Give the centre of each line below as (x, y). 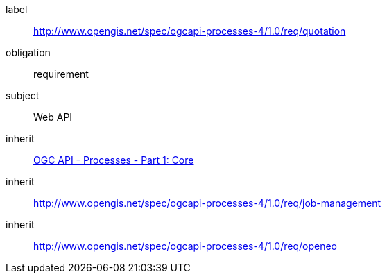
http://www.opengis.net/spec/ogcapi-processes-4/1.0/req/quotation (190, 31)
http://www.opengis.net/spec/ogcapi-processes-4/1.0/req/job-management (207, 203)
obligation (28, 52)
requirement (61, 74)
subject (23, 95)
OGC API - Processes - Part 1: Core (114, 160)
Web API (53, 117)
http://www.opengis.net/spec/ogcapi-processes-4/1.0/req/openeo (185, 246)
